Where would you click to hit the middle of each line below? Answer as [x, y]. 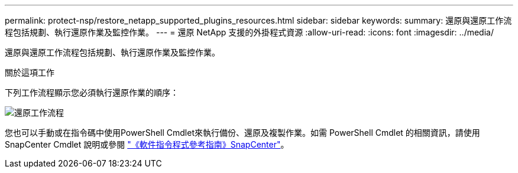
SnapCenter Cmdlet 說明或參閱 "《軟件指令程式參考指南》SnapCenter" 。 [147, 144]
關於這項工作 [30, 72]
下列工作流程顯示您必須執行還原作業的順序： [92, 92]
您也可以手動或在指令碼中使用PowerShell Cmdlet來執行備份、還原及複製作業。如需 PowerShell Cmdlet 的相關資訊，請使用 [242, 133]
